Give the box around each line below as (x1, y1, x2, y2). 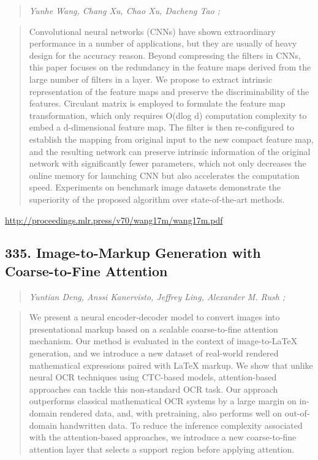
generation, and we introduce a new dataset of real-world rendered (29, 347, 279, 360)
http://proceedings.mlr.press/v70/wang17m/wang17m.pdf (5, 213, 223, 226)
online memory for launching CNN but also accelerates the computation (29, 168, 300, 181)
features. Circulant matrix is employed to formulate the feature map (29, 97, 286, 110)
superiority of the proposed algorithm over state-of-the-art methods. (29, 192, 285, 205)
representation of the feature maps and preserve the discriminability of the (29, 85, 309, 97)
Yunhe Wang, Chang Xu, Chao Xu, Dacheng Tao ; (29, 4, 221, 17)
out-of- (284, 407, 310, 420)
